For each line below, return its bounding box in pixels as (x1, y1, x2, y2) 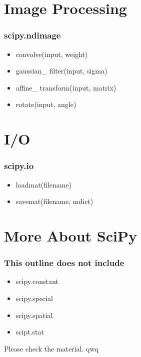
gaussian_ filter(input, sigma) (15, 65, 107, 76)
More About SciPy (4, 225, 137, 245)
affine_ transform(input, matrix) (15, 82, 116, 92)
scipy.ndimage (4, 29, 61, 41)
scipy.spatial (15, 309, 53, 320)
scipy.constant (15, 276, 58, 286)
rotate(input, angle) (15, 99, 76, 109)
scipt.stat (15, 326, 44, 337)
